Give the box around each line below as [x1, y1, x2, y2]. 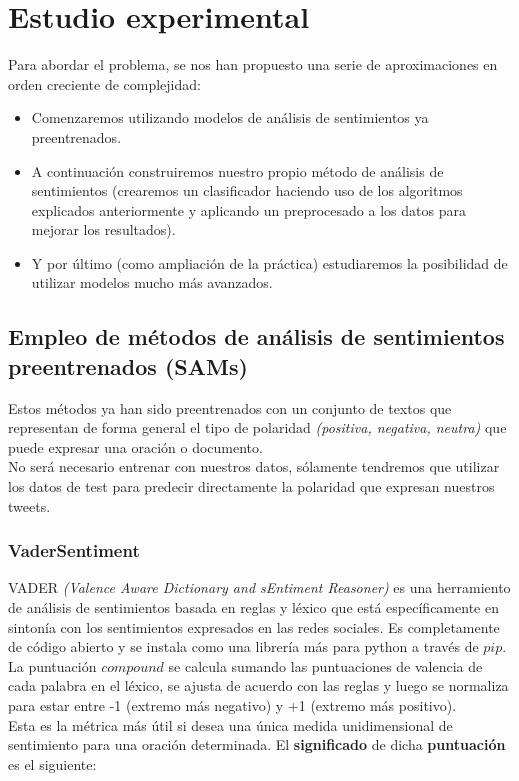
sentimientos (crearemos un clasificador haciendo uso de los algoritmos [31, 180, 463, 201]
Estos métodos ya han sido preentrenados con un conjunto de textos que [8, 397, 452, 418]
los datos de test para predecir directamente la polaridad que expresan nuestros [8, 476, 495, 497]
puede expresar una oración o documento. [8, 436, 263, 457]
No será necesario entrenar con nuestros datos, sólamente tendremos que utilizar [8, 456, 500, 477]
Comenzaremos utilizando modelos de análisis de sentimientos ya [31, 107, 429, 128]
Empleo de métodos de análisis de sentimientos [8, 321, 505, 352]
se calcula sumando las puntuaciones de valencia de [168, 655, 483, 676]
